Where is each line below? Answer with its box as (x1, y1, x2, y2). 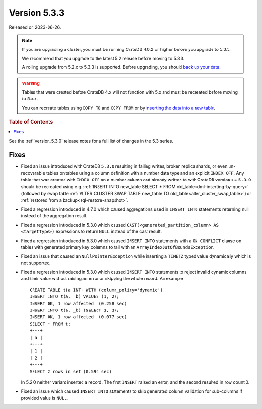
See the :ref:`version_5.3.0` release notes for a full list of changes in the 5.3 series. (9, 138, 173, 144)
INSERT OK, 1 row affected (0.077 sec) (30, 314, 127, 320)
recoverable (21, 170, 46, 176)
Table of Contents (9, 119, 53, 126)
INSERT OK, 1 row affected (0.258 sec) (30, 301, 127, 306)
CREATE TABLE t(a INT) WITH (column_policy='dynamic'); (30, 287, 165, 293)
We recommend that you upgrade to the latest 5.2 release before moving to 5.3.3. (22, 55, 185, 61)
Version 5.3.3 (9, 7, 65, 18)
